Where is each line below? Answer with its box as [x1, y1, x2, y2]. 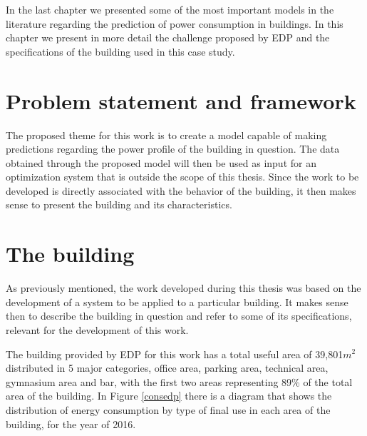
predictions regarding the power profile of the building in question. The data [6, 141, 340, 156]
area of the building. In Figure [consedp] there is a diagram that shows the [6, 388, 332, 403]
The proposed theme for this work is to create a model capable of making [6, 127, 327, 142]
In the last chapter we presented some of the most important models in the [6, 2, 334, 16]
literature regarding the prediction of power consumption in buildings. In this [6, 16, 343, 31]
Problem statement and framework [6, 86, 356, 115]
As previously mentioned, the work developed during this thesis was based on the [6, 280, 361, 295]
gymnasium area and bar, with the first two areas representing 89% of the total [6, 374, 353, 389]
